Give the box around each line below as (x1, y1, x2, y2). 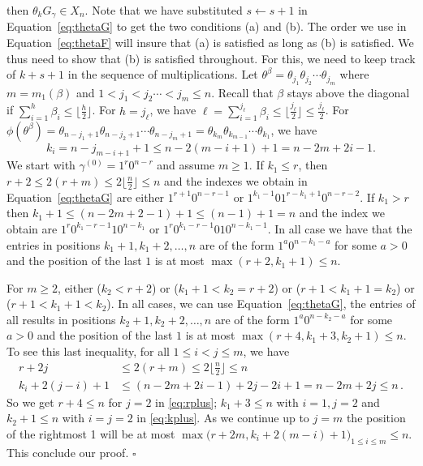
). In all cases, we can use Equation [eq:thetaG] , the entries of (106, 295, 416, 312)
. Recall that (211, 83, 274, 100)
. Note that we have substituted (84, 2, 243, 18)
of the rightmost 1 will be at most (6, 425, 175, 442)
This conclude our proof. (6, 443, 129, 460)
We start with (6, 156, 76, 173)
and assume (157, 156, 215, 173)
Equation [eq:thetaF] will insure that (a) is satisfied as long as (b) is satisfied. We (6, 34, 414, 51)
